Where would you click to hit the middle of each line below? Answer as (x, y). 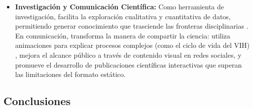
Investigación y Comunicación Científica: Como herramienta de (120, 6)
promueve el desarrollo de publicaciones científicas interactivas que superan (128, 64)
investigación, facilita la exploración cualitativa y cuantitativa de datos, (123, 16)
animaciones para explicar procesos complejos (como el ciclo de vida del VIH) (132, 45)
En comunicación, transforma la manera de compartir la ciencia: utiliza (123, 35)
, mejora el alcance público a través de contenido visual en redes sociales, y (128, 54)
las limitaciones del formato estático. (70, 74)
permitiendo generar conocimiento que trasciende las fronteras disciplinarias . (132, 26)
